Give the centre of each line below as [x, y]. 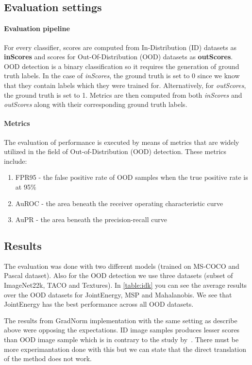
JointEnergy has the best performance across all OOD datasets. [99, 304]
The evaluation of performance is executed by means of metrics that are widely [122, 142]
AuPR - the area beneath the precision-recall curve [91, 219]
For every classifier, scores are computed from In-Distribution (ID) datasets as [120, 47]
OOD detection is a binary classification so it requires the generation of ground [122, 66]
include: [16, 161]
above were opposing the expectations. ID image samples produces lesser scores [122, 330]
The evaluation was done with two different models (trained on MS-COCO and [122, 266]
